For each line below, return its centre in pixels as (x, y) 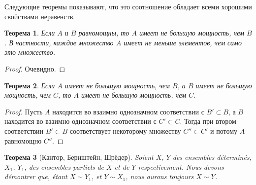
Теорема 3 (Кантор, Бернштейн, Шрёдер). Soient (79, 157)
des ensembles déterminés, (212, 157)
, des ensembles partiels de (64, 166)
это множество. (30, 52)
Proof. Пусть (24, 111)
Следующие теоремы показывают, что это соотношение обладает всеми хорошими (128, 6)
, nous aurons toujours (160, 176)
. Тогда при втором (208, 121)
